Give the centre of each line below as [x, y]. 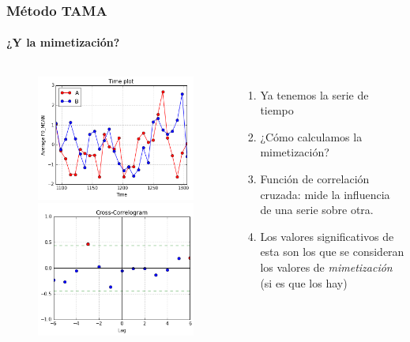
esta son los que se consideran [332, 252]
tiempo [277, 110]
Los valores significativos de [327, 236]
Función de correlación [315, 179]
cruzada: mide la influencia [325, 194]
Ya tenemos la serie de [314, 94]
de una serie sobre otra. [317, 210]
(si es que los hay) [304, 282]
